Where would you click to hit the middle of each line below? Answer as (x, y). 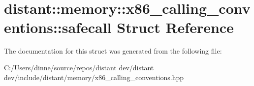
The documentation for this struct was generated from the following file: (113, 51)
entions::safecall (58, 27)
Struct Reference (175, 27)
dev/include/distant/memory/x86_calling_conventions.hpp (94, 77)
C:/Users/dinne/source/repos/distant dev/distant (79, 67)
